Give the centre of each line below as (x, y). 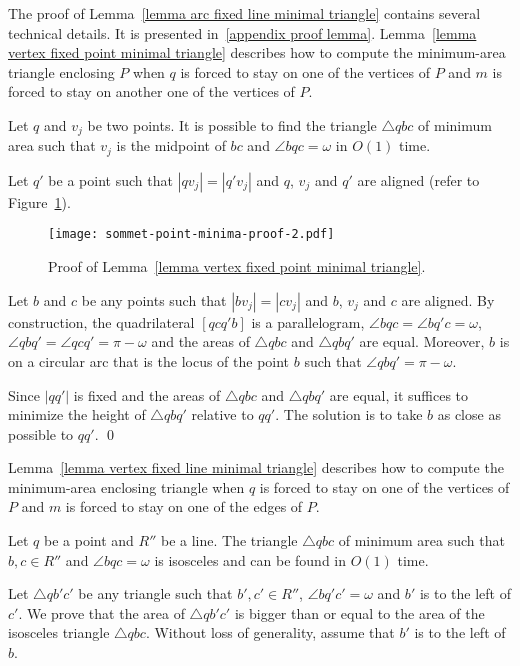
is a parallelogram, (308, 321)
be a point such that (110, 179)
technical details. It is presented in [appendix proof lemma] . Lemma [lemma (242, 32)
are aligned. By (448, 299)
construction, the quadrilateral (101, 321)
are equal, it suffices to (399, 394)
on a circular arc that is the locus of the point (149, 360)
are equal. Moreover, (422, 341)
